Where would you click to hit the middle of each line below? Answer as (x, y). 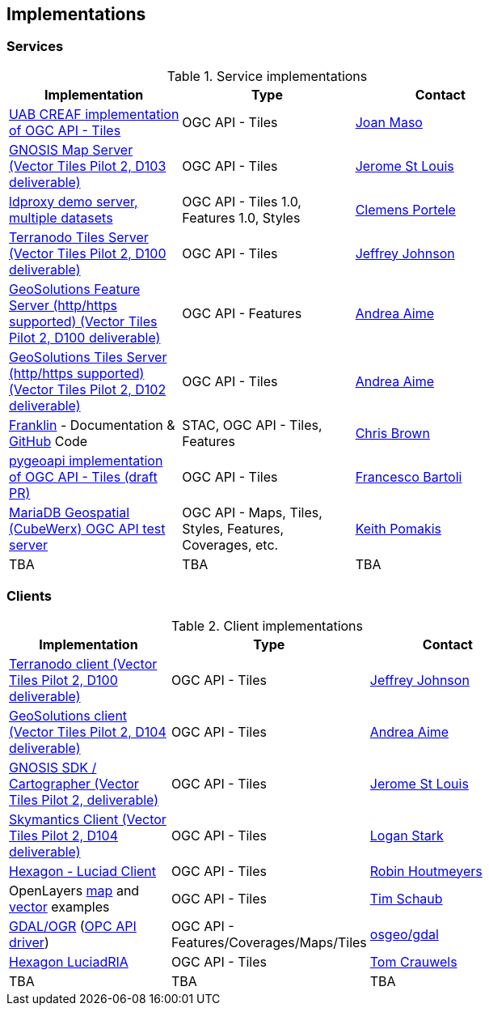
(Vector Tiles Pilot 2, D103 (88, 166)
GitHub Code (48, 441)
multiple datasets (61, 217)
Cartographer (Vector (74, 783)
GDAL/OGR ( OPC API (73, 926)
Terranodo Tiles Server (79, 237)
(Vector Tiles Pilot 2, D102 (88, 389)
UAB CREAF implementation (94, 114)
